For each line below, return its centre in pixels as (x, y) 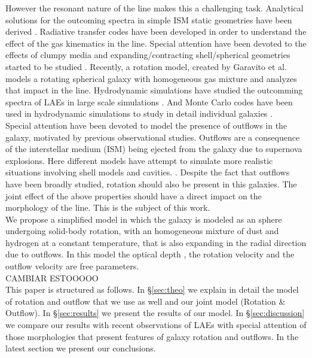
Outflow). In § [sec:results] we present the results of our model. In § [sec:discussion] (155, 313)
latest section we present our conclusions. (81, 348)
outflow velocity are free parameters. (72, 266)
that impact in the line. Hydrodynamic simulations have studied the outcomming (154, 90)
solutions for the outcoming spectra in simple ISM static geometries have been (149, 19)
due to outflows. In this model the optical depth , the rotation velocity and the (150, 254)
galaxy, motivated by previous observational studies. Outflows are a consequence (153, 137)
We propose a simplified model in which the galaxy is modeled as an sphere (144, 219)
